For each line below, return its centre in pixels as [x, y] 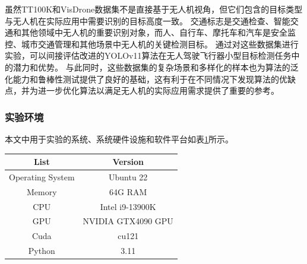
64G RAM [128, 191]
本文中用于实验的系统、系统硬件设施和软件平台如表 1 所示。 [119, 139]
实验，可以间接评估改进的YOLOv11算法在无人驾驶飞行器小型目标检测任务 [148, 55]
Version [128, 162]
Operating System [42, 176]
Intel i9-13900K [128, 206]
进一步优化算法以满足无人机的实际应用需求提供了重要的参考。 [158, 90]
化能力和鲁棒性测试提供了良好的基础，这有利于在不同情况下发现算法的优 [146, 79]
